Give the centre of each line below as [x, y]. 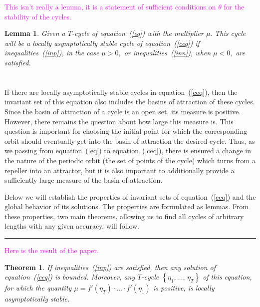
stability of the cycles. [38, 16]
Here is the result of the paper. [52, 250]
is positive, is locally [184, 288]
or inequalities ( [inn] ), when [167, 53]
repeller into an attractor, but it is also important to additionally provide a [120, 170]
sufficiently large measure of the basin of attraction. [84, 180]
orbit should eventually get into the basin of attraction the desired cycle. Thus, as [130, 141]
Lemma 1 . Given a [35, 33]
